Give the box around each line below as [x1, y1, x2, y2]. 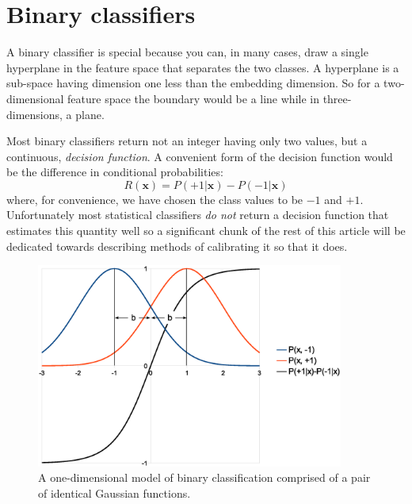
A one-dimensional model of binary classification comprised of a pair [38, 469, 371, 486]
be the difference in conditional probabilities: [6, 164, 223, 180]
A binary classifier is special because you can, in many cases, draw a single [6, 44, 368, 60]
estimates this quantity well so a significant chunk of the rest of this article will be [6, 222, 406, 239]
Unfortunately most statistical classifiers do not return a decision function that [6, 206, 389, 223]
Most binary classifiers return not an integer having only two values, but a [6, 133, 368, 149]
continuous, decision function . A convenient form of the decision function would [6, 148, 393, 164]
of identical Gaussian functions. [38, 484, 191, 501]
